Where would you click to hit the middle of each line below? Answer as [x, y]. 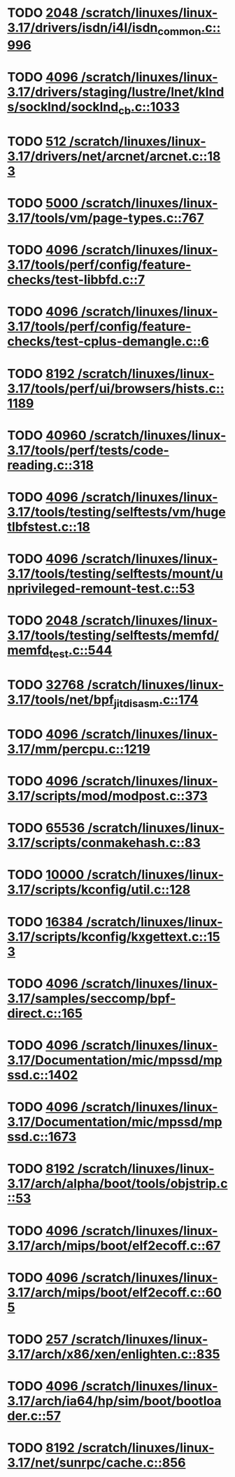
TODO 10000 [46, 875]
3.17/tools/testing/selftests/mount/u [115, 574]
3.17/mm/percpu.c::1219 [79, 749]
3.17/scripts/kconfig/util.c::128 [99, 890]
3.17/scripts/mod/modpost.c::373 [107, 796]
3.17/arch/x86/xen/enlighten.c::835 [114, 1354]
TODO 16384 [45, 922]
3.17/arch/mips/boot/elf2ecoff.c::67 [114, 1246]
